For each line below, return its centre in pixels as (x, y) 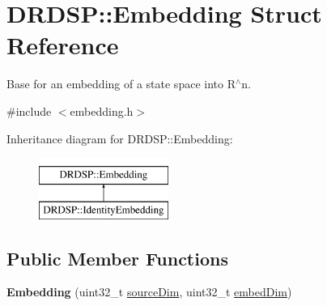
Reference (63, 45)
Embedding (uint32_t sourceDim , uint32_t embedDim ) (149, 292)
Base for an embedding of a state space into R (121, 84)
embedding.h (102, 110)
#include (29, 110)
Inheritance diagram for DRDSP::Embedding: (120, 138)
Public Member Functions (117, 258)
